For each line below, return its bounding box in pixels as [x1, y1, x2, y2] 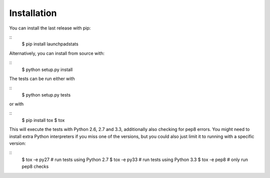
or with [9, 101, 24, 107]
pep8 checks [21, 163, 49, 169]
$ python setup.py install [21, 66, 73, 72]
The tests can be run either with [9, 75, 75, 81]
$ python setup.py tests [21, 91, 71, 97]
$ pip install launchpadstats [21, 41, 78, 47]
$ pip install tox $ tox [21, 117, 65, 123]
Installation [9, 7, 57, 18]
